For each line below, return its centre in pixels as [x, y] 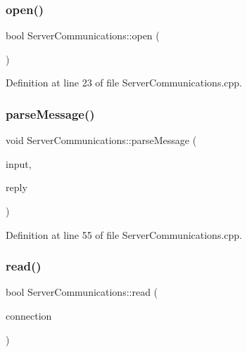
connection [29, 315]
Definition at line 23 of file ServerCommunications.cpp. [124, 83]
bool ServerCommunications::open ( [83, 35]
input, [19, 163]
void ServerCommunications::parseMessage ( [101, 140]
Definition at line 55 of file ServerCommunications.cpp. [124, 234]
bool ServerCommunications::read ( [82, 292]
